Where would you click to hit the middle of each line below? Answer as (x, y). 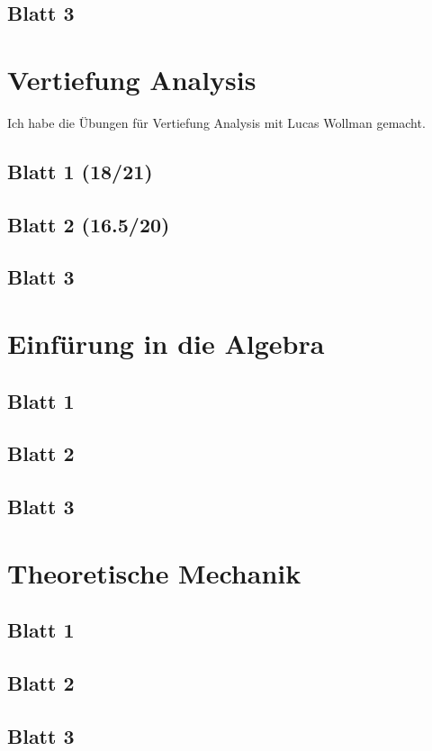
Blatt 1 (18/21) (80, 171)
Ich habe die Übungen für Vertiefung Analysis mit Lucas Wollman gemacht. (216, 122)
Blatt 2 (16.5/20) (89, 224)
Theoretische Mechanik (154, 572)
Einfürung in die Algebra (166, 344)
